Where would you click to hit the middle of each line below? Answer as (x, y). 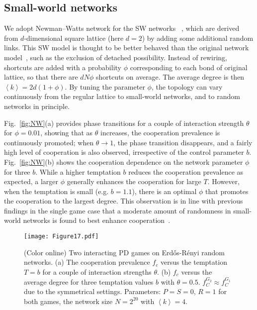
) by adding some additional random (198, 38)
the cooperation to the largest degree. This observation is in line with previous (124, 201)
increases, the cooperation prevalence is (160, 133)
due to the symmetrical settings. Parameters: (92, 291)
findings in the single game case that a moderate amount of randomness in (118, 210)
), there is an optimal (164, 191)
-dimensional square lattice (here (74, 38)
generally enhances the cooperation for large (134, 181)
